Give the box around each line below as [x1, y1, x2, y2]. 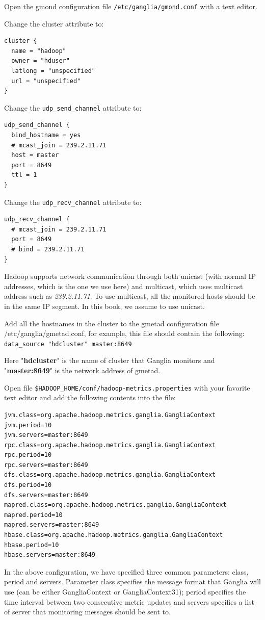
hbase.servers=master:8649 [4, 551, 95, 559]
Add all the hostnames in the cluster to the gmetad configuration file [4, 318, 219, 328]
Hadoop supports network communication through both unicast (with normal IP [4, 271, 256, 281]
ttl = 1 [11, 171, 37, 179]
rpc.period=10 [4, 451, 52, 459]
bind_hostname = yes [11, 132, 81, 139]
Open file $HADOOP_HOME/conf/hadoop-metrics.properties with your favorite [4, 382, 250, 393]
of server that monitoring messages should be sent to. [4, 606, 171, 617]
